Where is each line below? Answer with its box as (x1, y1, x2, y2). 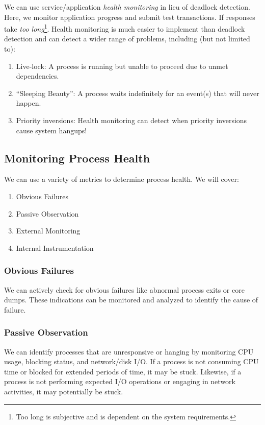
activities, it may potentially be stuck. (4, 386, 123, 396)
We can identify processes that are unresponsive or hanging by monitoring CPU (4, 346, 254, 357)
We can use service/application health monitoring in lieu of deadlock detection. (4, 2, 251, 12)
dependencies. (16, 70, 59, 81)
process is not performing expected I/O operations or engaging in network (4, 376, 235, 387)
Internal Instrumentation (16, 242, 94, 253)
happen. (16, 98, 41, 108)
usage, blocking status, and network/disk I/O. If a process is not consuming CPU (4, 356, 259, 367)
